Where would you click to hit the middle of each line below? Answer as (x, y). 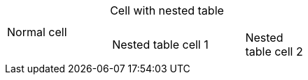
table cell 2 (274, 51)
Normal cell (37, 32)
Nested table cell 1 (160, 45)
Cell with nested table (167, 10)
